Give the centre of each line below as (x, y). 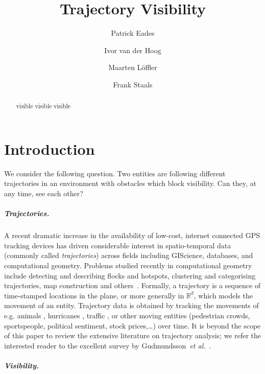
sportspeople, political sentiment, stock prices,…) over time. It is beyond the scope (132, 325)
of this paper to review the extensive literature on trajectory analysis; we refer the (133, 335)
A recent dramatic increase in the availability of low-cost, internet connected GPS (132, 235)
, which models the (223, 295)
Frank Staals (133, 84)
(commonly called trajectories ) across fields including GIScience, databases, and (129, 255)
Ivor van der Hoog (133, 50)
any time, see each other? (44, 193)
